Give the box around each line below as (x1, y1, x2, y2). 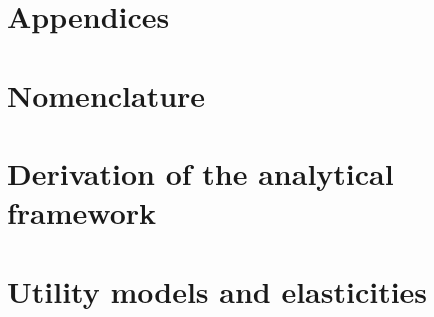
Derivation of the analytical (7, 152, 394, 193)
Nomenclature (7, 74, 206, 115)
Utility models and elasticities (7, 270, 428, 311)
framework (7, 192, 157, 233)
